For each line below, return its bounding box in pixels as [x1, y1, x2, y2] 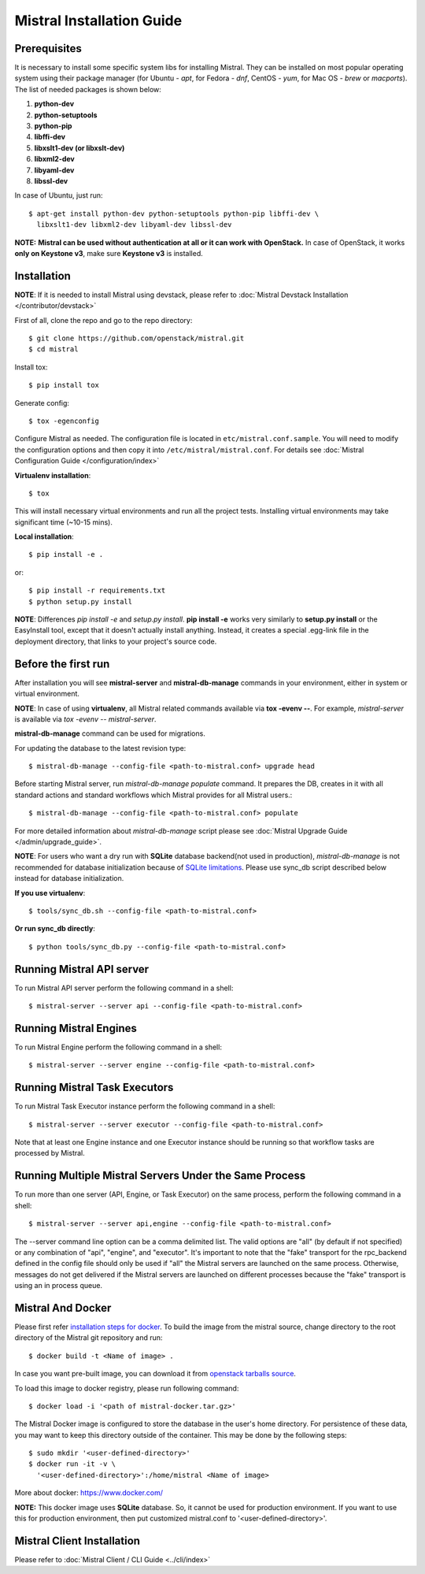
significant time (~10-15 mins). [14, 517, 113, 527]
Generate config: [14, 398, 70, 407]
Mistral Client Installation [14, 1534, 141, 1547]
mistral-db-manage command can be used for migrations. [14, 729, 206, 738]
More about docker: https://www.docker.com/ [14, 1488, 164, 1498]
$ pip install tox [28, 381, 100, 390]
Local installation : [14, 532, 74, 541]
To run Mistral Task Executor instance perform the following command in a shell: [14, 1101, 275, 1111]
